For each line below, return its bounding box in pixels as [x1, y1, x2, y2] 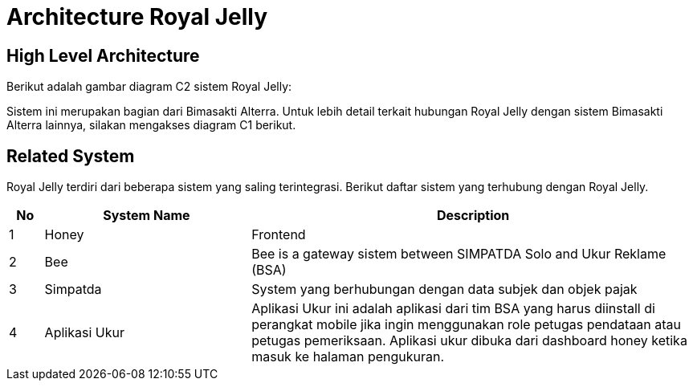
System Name [103, 207, 190, 224]
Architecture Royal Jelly [6, 3, 268, 31]
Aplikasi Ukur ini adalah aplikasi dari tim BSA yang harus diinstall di [251, 300, 655, 317]
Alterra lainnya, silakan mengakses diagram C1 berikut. [6, 118, 296, 132]
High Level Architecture [6, 45, 200, 66]
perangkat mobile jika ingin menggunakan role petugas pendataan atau [251, 316, 682, 333]
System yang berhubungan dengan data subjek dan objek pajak [251, 281, 638, 298]
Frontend [251, 226, 306, 243]
